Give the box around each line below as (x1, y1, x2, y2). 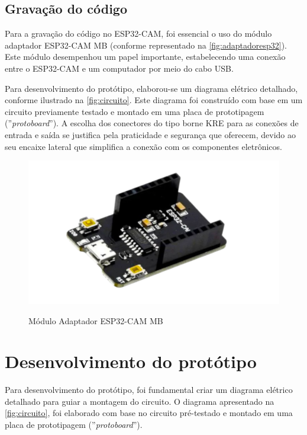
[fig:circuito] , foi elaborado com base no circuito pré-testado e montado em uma (5, 407, 293, 419)
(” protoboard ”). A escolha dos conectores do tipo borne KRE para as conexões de (5, 117, 299, 129)
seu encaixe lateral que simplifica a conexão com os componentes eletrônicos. (5, 140, 282, 152)
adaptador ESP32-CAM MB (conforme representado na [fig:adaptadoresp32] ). (5, 39, 287, 51)
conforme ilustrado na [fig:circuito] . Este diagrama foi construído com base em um (5, 94, 303, 106)
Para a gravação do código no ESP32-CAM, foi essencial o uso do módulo (5, 27, 272, 40)
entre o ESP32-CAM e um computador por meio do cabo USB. (5, 62, 234, 74)
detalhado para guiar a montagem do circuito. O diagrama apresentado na (5, 395, 274, 407)
